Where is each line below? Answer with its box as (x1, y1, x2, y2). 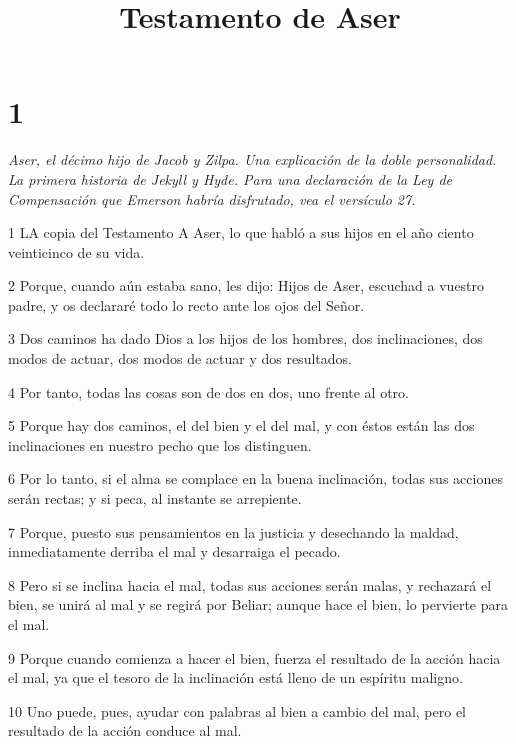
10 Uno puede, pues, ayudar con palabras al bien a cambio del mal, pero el (8, 700, 466, 721)
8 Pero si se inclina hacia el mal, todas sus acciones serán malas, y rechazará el (8, 574, 492, 595)
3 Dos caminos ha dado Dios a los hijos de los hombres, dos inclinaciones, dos (8, 328, 483, 349)
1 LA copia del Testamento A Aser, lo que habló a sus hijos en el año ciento (8, 222, 474, 243)
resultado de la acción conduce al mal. (8, 720, 242, 741)
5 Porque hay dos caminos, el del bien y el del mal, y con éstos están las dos (8, 415, 475, 436)
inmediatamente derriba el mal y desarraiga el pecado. (8, 541, 341, 562)
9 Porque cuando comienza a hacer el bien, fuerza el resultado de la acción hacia (8, 647, 501, 668)
